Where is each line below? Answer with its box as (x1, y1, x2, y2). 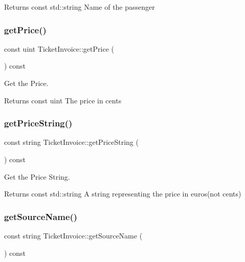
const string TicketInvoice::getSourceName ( (4, 230, 143, 241)
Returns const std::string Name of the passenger (4, 2, 155, 12)
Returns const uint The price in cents (4, 95, 122, 105)
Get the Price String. (4, 171, 70, 182)
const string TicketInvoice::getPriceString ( (4, 137, 139, 147)
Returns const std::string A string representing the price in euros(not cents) (4, 188, 241, 199)
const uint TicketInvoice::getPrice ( (4, 43, 114, 54)
